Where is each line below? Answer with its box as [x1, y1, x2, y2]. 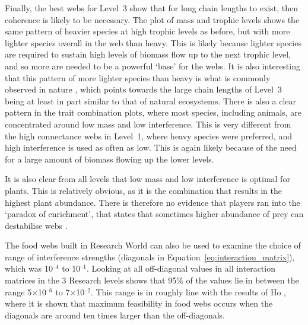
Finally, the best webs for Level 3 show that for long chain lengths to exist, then [5, 2, 298, 14]
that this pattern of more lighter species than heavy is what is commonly [5, 71, 271, 84]
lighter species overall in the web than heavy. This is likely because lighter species [5, 36, 301, 49]
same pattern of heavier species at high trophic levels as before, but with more [5, 25, 290, 37]
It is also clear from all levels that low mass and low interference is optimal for [5, 173, 290, 185]
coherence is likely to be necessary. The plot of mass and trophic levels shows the [5, 13, 300, 26]
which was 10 [5, 262, 53, 275]
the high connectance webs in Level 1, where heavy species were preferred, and [5, 129, 292, 142]
